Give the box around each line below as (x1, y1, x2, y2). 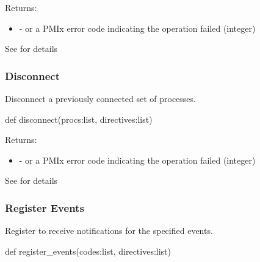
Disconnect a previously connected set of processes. (5, 92, 196, 104)
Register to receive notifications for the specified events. (5, 224, 213, 237)
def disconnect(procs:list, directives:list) (5, 112, 153, 125)
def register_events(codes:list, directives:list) (5, 244, 172, 257)
